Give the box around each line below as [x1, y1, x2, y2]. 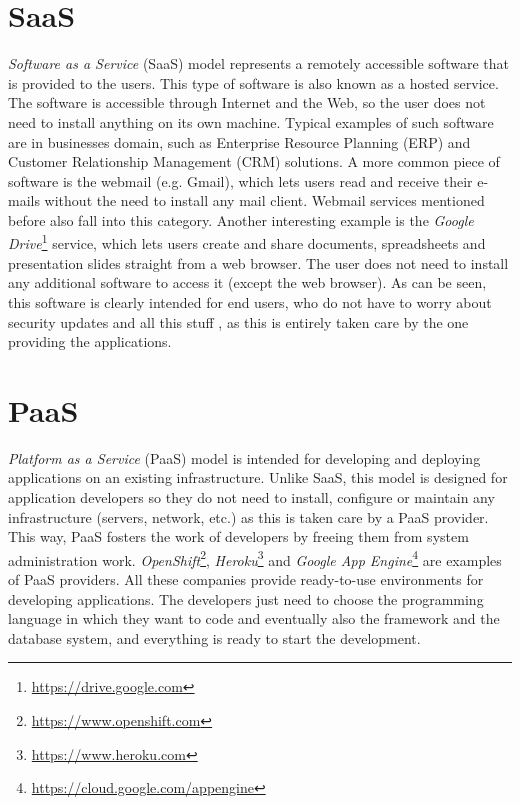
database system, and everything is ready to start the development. [8, 627, 421, 648]
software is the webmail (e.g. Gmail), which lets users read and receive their [8, 170, 473, 191]
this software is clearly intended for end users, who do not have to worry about [8, 291, 492, 312]
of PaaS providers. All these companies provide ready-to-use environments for [8, 569, 484, 590]
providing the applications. [8, 331, 172, 352]
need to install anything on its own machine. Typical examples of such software [8, 111, 494, 132]
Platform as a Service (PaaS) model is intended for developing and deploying [8, 447, 481, 468]
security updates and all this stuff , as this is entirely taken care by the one [8, 311, 469, 332]
